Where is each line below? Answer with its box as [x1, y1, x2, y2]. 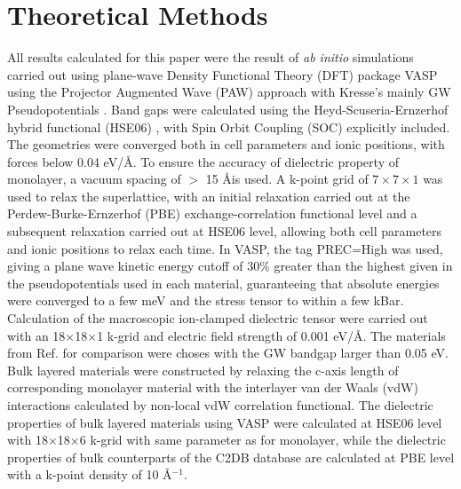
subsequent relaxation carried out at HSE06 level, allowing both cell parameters [7, 222, 442, 241]
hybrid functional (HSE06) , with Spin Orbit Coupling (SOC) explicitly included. [7, 117, 450, 136]
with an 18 [7, 326, 66, 344]
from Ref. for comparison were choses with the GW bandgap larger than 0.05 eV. [7, 343, 449, 362]
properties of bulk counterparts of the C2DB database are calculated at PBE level [7, 447, 455, 466]
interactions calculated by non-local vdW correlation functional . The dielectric [7, 396, 433, 414]
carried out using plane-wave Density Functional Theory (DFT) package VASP [7, 65, 438, 83]
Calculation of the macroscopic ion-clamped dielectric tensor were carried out [7, 309, 428, 327]
